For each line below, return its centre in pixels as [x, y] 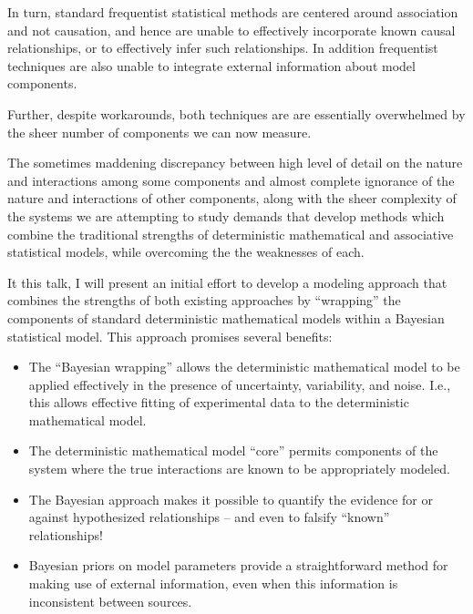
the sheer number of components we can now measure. [159, 132]
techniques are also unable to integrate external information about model [211, 65]
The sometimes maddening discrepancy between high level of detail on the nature [235, 163]
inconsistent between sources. [110, 601]
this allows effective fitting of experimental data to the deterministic [219, 402]
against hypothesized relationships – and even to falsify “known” [209, 517]
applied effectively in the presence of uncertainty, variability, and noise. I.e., [240, 384]
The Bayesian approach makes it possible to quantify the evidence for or [231, 499]
